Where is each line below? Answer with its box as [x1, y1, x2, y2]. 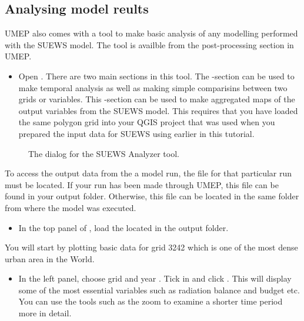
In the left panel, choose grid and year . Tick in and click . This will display [18, 272, 292, 285]
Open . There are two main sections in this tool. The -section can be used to [18, 69, 295, 82]
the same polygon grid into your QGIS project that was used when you [18, 116, 275, 128]
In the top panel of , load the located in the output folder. [18, 221, 229, 233]
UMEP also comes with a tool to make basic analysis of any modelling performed [5, 27, 298, 39]
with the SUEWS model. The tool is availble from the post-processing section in [5, 38, 294, 51]
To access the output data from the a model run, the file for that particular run [5, 167, 292, 179]
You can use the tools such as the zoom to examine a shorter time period [18, 295, 283, 307]
